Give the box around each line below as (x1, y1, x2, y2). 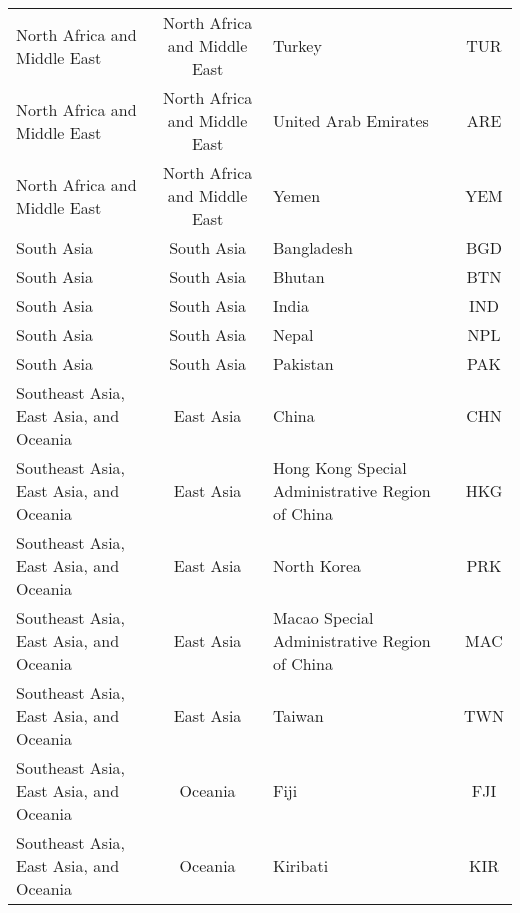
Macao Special (272, 606, 374, 629)
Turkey (272, 34, 322, 57)
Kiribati (272, 854, 329, 877)
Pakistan (272, 352, 334, 375)
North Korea (272, 554, 362, 577)
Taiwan (272, 704, 324, 727)
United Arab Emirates (272, 109, 429, 132)
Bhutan (272, 265, 325, 288)
